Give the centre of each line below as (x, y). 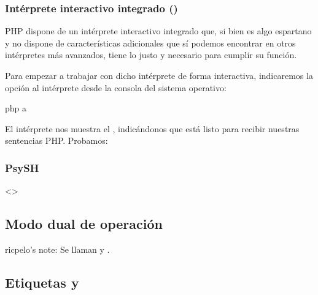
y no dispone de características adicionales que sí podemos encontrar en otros (150, 43)
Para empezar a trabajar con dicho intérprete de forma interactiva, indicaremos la (159, 75)
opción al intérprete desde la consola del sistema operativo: (116, 87)
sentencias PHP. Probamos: (56, 140)
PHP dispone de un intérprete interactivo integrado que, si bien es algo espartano (158, 31)
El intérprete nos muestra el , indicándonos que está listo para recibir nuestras (152, 128)
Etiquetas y (42, 282)
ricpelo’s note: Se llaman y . (57, 249)
